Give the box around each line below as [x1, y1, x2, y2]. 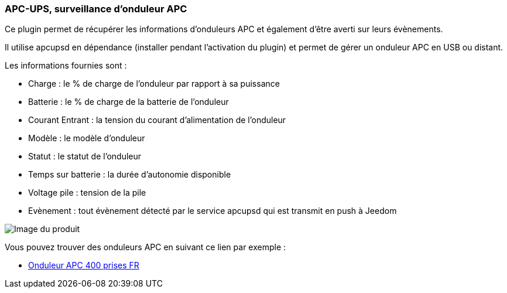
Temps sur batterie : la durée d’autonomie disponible [28, 169, 231, 180]
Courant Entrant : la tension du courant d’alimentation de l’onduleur [28, 115, 286, 125]
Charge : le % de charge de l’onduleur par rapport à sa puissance [28, 79, 280, 89]
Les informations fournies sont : [5, 60, 127, 71]
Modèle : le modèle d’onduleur [28, 133, 145, 144]
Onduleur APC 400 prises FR [28, 260, 139, 271]
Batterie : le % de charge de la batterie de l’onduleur [28, 97, 229, 107]
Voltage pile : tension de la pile [28, 188, 146, 198]
